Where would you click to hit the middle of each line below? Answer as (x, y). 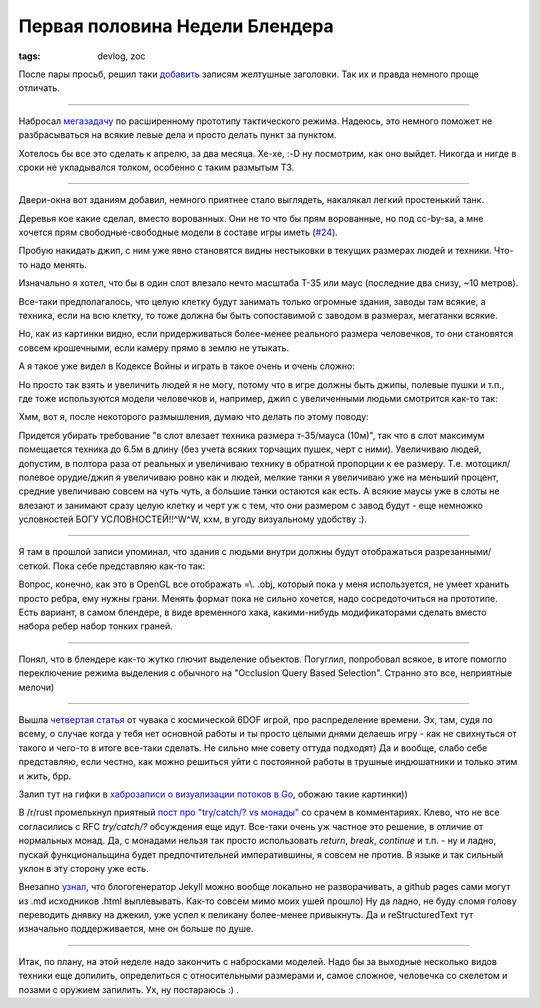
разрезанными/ (458, 552)
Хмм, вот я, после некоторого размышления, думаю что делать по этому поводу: (193, 417)
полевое (36, 477)
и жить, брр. (45, 776)
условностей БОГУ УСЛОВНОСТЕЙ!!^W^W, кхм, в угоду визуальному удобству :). (192, 519)
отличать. (39, 88)
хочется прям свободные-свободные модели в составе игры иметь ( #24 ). (178, 232)
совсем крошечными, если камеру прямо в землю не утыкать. (154, 347)
